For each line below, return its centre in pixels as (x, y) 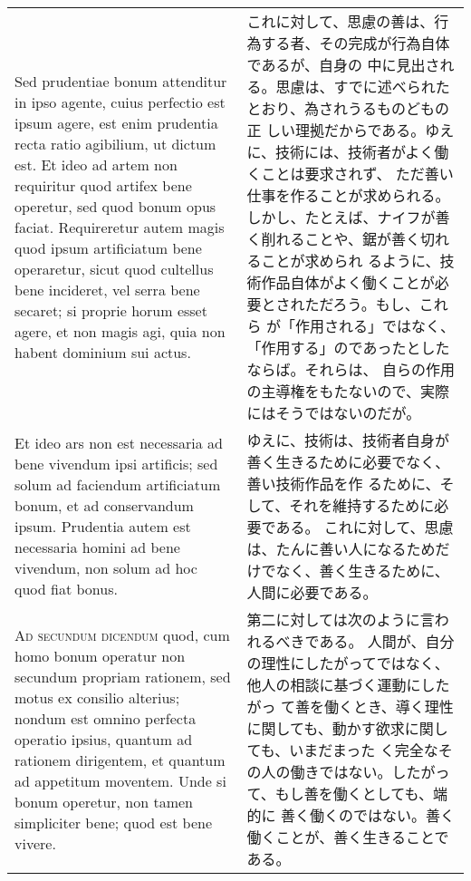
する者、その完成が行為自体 (356, 43)
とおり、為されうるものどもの (348, 108)
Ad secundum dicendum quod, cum (122, 634)
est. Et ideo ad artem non (96, 165)
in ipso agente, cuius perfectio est (120, 102)
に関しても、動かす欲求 (326, 728)
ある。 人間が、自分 (387, 641)
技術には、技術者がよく (355, 152)
